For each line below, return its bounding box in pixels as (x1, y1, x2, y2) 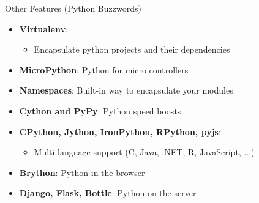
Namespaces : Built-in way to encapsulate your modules (19, 84, 233, 97)
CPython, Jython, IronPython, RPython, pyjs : (19, 125, 221, 138)
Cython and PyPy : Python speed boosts (19, 104, 181, 117)
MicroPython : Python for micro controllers (19, 63, 189, 76)
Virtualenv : (19, 22, 68, 35)
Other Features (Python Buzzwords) (5, 2, 141, 14)
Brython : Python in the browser (19, 166, 145, 179)
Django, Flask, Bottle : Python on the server (19, 186, 197, 199)
